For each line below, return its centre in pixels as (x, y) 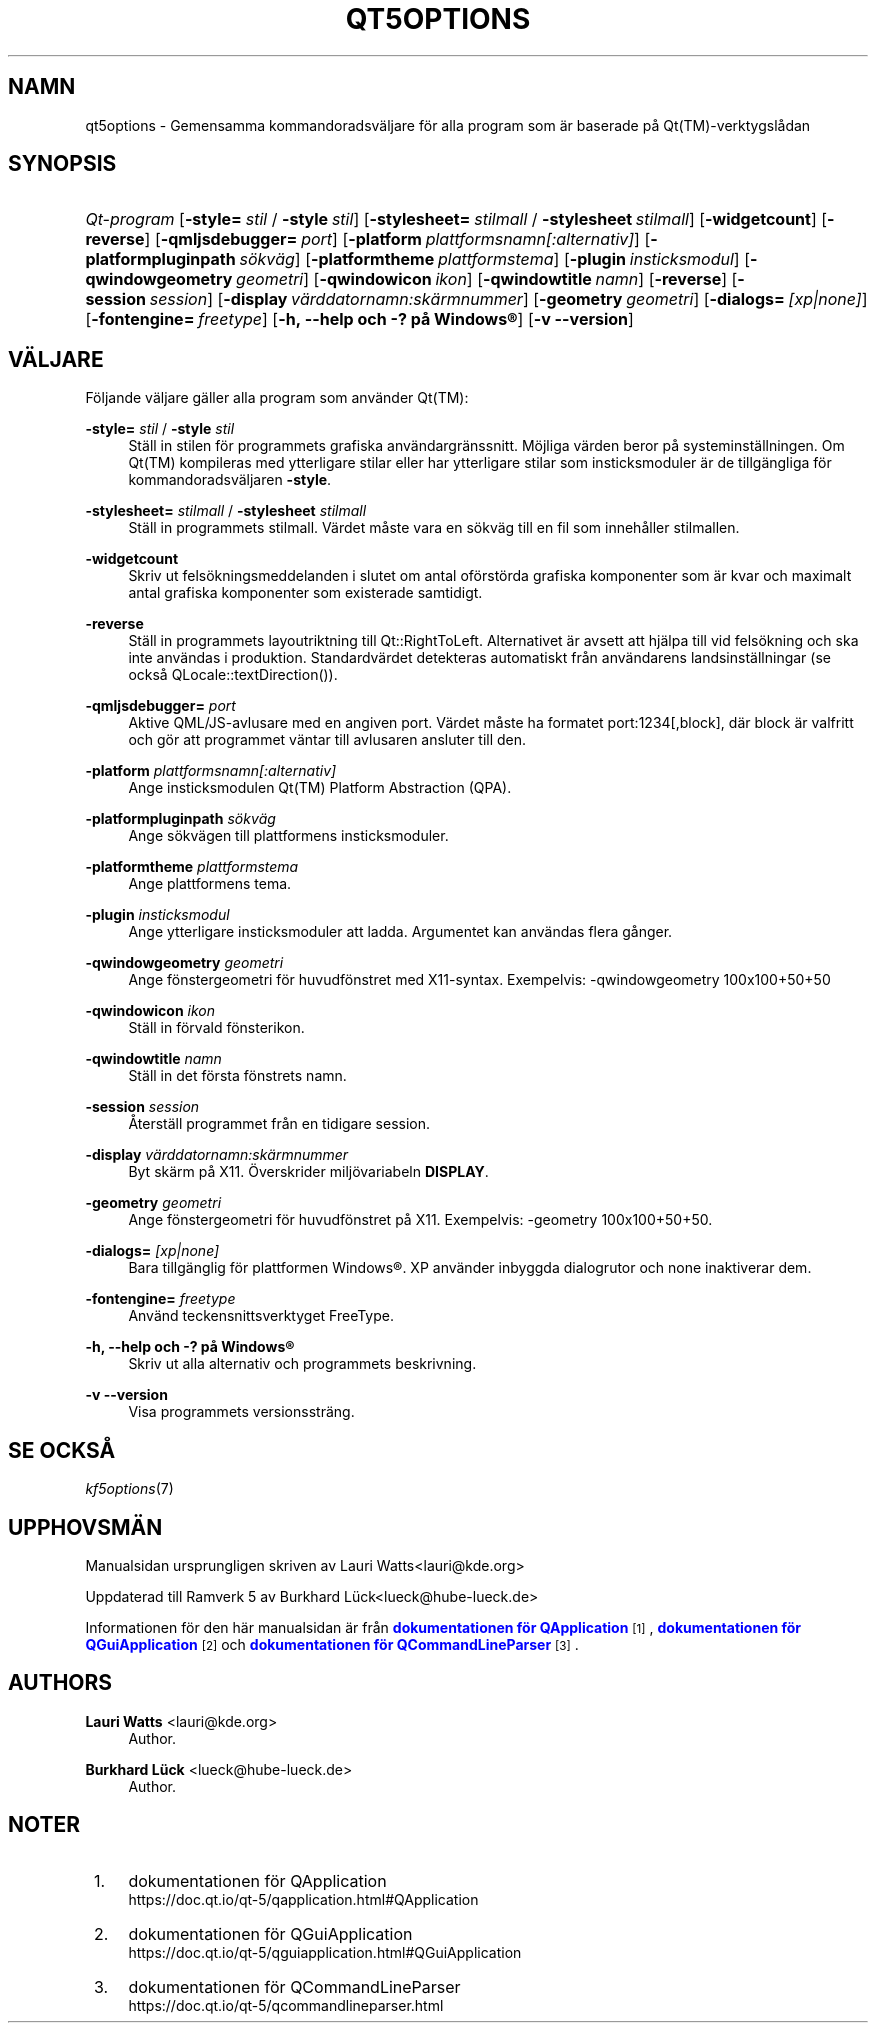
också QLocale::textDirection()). (233, 675)
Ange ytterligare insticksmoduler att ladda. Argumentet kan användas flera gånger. (400, 932)
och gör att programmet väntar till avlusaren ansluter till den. (327, 740)
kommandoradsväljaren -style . (230, 480)
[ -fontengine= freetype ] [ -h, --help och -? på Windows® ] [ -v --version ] (359, 319)
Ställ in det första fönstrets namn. (237, 1076)
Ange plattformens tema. (210, 884)
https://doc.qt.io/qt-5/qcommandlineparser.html (286, 2005)
